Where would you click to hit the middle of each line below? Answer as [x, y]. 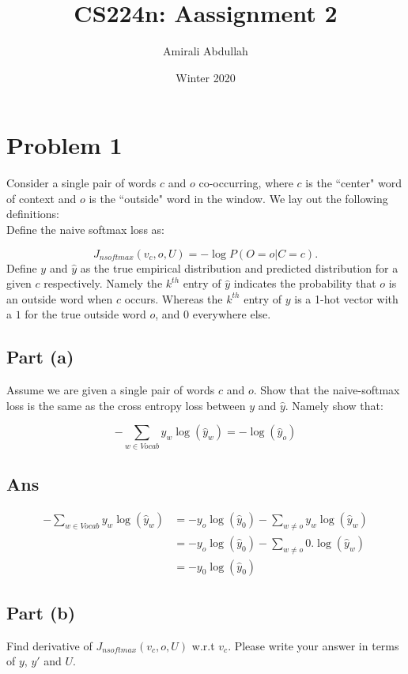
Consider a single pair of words [81, 183]
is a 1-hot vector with [346, 298]
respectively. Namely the [103, 283]
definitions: [33, 214]
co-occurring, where [246, 183]
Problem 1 [64, 145]
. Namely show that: [334, 405]
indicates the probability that [305, 283]
